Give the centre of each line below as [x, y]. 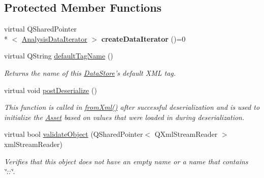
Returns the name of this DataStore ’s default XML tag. [90, 72]
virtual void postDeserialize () [51, 90]
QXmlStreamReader [186, 134]
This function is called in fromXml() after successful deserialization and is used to [132, 107]
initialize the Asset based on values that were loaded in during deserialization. [124, 117]
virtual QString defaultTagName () [59, 56]
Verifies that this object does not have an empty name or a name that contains [126, 161]
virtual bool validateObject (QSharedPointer [74, 134]
